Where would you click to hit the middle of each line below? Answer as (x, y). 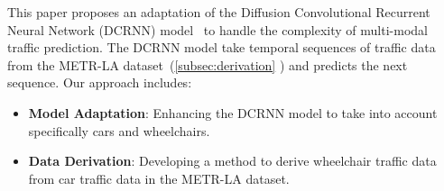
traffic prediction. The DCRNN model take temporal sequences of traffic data (222, 47)
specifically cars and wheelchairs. (119, 130)
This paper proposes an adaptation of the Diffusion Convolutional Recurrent (219, 12)
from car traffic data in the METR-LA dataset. (159, 178)
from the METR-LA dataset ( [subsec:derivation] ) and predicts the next (208, 64)
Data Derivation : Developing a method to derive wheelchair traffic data (232, 161)
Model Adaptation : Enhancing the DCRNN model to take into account (233, 112)
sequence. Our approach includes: (100, 82)
